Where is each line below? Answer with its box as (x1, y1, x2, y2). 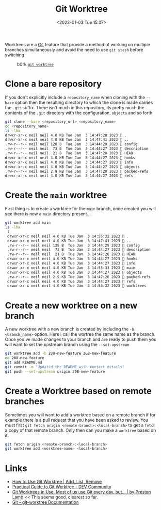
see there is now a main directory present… (5, 211, 91, 217)
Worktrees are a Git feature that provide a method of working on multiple (5, 41, 150, 47)
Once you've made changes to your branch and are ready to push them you (5, 336, 157, 343)
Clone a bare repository (5, 79, 102, 89)
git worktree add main (5, 220, 51, 225)
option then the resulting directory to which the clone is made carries (15, 99, 153, 105)
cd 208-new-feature (5, 356, 45, 361)
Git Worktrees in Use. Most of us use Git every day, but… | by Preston (12, 489, 151, 495)
